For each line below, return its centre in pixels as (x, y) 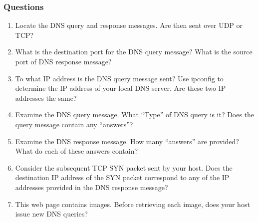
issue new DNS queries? (51, 214)
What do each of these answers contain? (77, 151)
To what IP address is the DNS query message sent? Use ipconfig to (119, 78)
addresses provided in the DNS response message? (92, 187)
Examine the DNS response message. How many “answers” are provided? (127, 141)
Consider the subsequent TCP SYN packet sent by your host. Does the (124, 167)
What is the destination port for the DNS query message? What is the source (134, 52)
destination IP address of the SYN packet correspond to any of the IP (122, 177)
